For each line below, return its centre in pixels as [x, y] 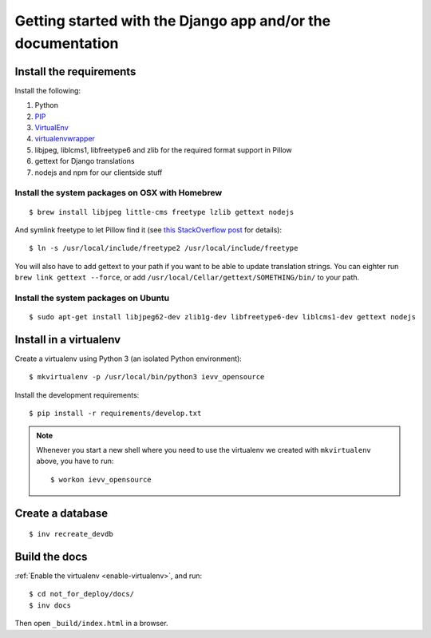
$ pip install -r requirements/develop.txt [115, 414]
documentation [67, 43]
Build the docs [51, 556]
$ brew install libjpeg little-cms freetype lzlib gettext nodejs [162, 212]
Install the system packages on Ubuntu [92, 298]
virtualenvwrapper [65, 139]
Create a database [61, 513]
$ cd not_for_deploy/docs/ [82, 594]
